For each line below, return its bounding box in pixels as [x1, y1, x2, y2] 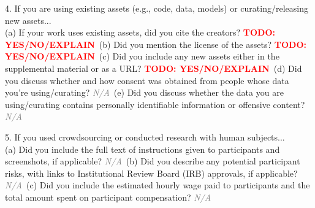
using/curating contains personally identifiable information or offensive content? [5, 98, 305, 110]
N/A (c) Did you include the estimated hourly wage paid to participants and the [5, 179, 310, 191]
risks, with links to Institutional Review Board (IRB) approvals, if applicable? [5, 166, 298, 179]
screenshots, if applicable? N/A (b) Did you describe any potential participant [5, 155, 300, 168]
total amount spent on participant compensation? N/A [5, 190, 211, 203]
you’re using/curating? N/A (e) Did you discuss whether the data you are [5, 86, 284, 99]
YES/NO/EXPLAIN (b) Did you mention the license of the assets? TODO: [5, 37, 306, 50]
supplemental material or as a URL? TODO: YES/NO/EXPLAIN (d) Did [5, 61, 302, 74]
